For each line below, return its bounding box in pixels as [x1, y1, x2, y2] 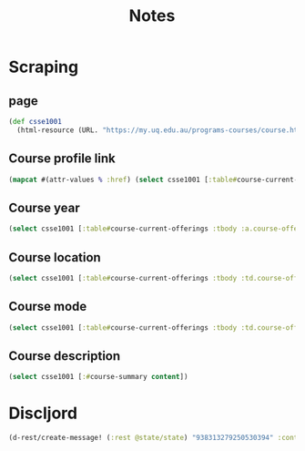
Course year [8, 200, 81, 215]
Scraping [8, 56, 79, 77]
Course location [8, 250, 101, 265]
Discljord [8, 403, 78, 424]
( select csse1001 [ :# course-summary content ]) [8, 373, 188, 382]
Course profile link [8, 151, 116, 167]
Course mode [8, 299, 87, 314]
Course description [8, 348, 121, 364]
